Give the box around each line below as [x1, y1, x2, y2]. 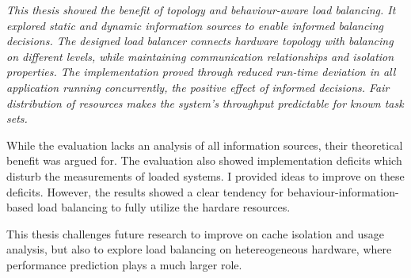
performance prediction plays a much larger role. [6, 256, 242, 272]
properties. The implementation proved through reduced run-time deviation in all [6, 63, 396, 80]
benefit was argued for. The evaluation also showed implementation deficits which [6, 152, 402, 169]
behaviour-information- [287, 183, 399, 200]
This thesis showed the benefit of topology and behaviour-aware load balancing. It [6, 2, 396, 17]
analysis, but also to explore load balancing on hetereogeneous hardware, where [6, 241, 392, 257]
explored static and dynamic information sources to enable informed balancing [6, 17, 383, 33]
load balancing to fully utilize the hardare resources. [36, 199, 291, 215]
